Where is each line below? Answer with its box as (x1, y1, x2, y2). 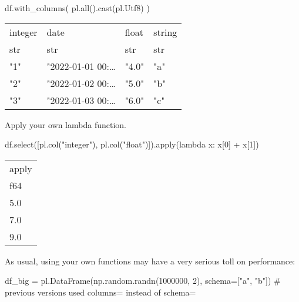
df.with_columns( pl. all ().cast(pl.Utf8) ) (5, 2, 150, 14)
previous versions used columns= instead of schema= (5, 286, 196, 298)
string (153, 25, 177, 39)
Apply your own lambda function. (5, 118, 126, 130)
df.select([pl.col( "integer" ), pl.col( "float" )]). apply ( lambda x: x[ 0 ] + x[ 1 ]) (5, 138, 259, 150)
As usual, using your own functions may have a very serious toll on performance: (5, 254, 295, 267)
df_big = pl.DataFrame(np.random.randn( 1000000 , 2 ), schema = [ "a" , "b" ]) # (5, 274, 281, 287)
